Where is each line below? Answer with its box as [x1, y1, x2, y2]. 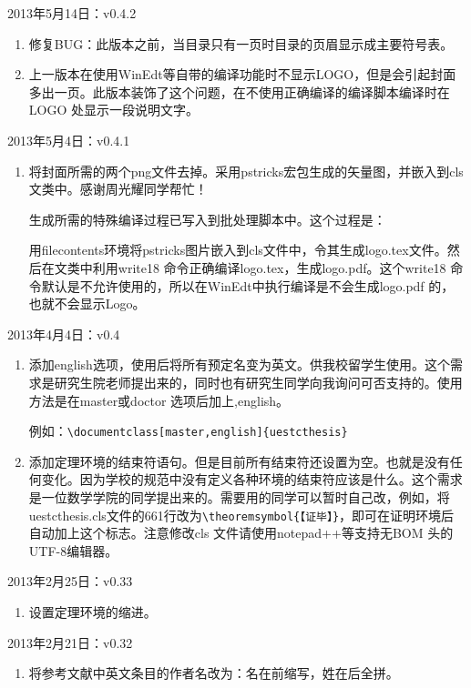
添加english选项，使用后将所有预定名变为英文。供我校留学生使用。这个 [28, 355, 450, 374]
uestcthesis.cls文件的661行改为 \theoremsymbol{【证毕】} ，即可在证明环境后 [28, 505, 455, 524]
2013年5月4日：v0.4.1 [7, 130, 130, 149]
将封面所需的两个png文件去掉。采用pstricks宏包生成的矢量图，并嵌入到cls [28, 161, 464, 180]
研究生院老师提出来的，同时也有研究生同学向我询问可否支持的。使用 [54, 372, 463, 391]
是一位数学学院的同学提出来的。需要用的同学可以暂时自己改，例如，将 [28, 487, 450, 506]
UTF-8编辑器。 [28, 541, 118, 560]
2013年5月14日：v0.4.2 [7, 4, 137, 22]
